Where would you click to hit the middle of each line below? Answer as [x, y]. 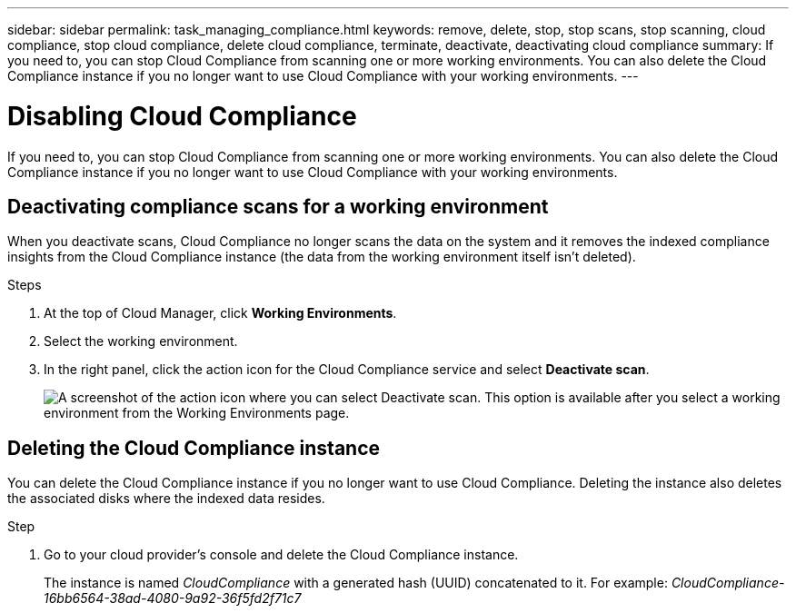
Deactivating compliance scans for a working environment [278, 206]
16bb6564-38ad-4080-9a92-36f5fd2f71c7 [173, 598]
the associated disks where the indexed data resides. [166, 499]
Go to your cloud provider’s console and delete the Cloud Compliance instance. [281, 555]
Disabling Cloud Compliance [182, 116]
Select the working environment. [141, 341]
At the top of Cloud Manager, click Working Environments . [220, 313]
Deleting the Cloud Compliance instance [194, 448]
